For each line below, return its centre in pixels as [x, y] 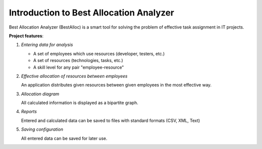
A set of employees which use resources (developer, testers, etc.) [99, 54]
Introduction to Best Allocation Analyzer [91, 13]
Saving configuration [42, 129]
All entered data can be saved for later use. [64, 138]
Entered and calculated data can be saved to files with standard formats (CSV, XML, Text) [111, 120]
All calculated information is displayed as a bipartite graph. [80, 103]
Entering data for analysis [47, 45]
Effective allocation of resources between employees [74, 76]
